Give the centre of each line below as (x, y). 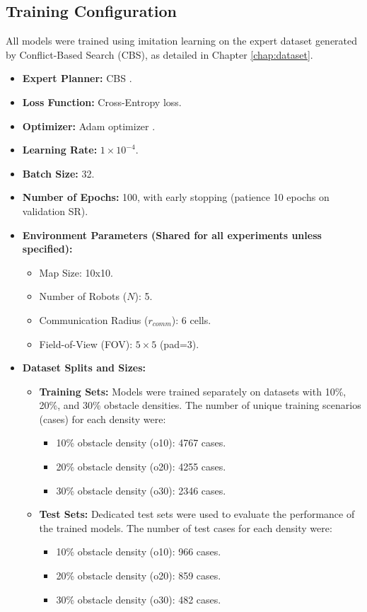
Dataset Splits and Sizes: (84, 368)
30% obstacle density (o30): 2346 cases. (141, 490)
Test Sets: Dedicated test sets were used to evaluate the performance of (197, 514)
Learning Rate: (60, 150)
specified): (47, 249)
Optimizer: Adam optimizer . (89, 126)
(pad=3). (179, 343)
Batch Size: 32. (58, 173)
